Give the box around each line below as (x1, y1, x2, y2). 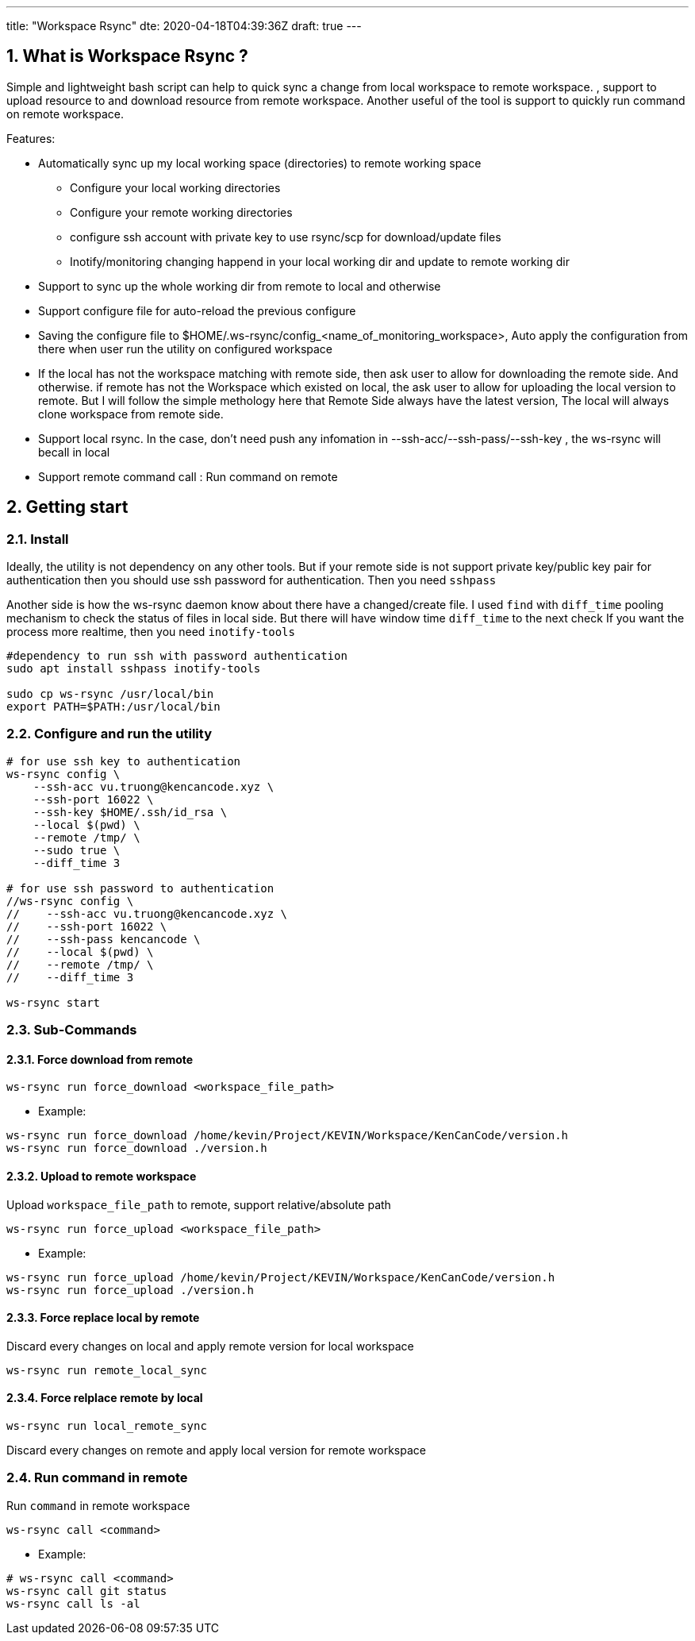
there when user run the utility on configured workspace (38, 341, 333, 356)
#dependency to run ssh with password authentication (6, 649, 347, 663)
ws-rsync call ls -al (6, 1597, 140, 1610)
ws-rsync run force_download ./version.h (6, 1142, 267, 1155)
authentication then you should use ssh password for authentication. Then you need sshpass (6, 573, 497, 587)
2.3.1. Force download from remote (6, 1052, 194, 1066)
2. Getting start (6, 497, 129, 518)
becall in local (38, 445, 110, 459)
